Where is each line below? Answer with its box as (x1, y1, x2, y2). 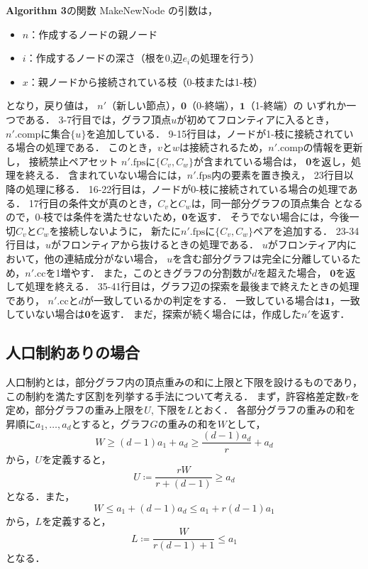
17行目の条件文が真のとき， (28, 195, 158, 210)
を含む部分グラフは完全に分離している (172, 250, 351, 265)
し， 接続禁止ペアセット (6, 153, 118, 168)
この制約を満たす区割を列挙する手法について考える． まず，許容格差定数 (6, 388, 346, 403)
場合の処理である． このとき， (15, 140, 158, 155)
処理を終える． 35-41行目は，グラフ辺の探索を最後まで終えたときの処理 (25, 279, 359, 294)
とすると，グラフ (71, 416, 150, 431)
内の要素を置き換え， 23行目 (211, 167, 344, 182)
